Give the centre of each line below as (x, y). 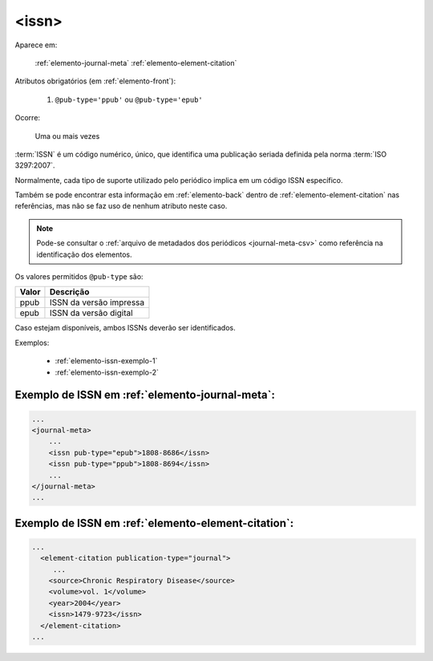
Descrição (69, 292)
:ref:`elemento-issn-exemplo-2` (107, 372)
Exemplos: (32, 343)
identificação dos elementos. (84, 254)
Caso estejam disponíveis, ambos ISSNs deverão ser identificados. (125, 328)
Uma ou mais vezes (67, 136)
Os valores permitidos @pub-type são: (79, 277)
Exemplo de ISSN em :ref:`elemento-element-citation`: (154, 523)
